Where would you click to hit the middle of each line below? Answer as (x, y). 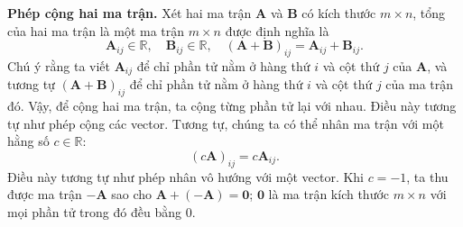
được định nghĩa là (277, 30)
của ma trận (420, 84)
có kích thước (339, 13)
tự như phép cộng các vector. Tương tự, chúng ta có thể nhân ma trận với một (226, 123)
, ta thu (427, 176)
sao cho (132, 194)
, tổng (429, 13)
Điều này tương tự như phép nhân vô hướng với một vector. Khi (186, 176)
